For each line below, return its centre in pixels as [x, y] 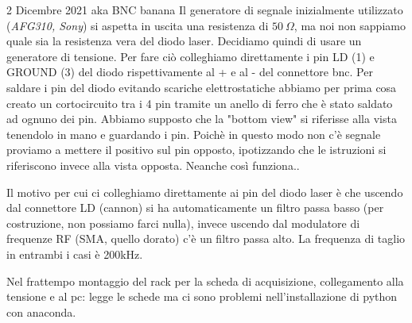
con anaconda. [41, 311]
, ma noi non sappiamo [350, 25]
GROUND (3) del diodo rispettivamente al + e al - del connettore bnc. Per [190, 72]
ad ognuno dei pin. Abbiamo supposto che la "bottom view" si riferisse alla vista [202, 119]
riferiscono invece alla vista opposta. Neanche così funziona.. [153, 165]
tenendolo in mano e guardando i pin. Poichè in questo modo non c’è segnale [194, 134]
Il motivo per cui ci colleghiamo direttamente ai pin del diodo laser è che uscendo [205, 192]
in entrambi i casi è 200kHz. [75, 254]
